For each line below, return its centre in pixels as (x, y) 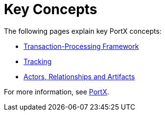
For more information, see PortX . (57, 92)
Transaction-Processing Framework (81, 46)
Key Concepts (51, 9)
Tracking (38, 61)
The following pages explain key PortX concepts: (83, 31)
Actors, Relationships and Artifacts (79, 76)
